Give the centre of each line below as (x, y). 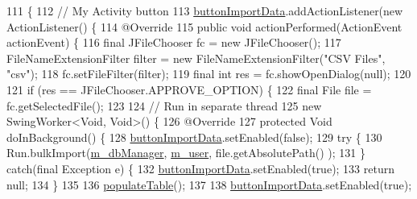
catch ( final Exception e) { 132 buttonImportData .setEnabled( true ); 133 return (201, 168)
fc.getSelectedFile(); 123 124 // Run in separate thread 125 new (164, 105)
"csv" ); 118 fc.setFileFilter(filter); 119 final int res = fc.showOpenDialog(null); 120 (209, 74)
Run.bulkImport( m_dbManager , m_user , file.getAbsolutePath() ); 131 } (186, 153)
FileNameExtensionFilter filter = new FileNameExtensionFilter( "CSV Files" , (196, 58)
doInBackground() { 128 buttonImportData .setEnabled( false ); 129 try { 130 (194, 137)
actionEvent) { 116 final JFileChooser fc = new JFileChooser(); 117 (174, 42)
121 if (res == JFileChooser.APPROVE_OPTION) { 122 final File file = (189, 89)
